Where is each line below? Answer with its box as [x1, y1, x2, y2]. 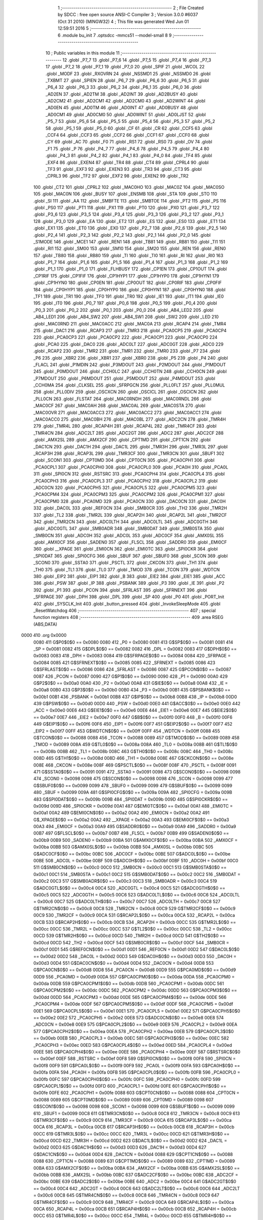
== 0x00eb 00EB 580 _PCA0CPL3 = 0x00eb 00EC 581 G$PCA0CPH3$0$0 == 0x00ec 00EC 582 [33, 1035, 229, 1041]
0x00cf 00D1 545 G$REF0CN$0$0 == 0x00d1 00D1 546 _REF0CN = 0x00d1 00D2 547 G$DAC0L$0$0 [33, 947, 240, 953]
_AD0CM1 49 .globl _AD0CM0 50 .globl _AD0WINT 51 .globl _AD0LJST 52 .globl [45, 111, 206, 117]
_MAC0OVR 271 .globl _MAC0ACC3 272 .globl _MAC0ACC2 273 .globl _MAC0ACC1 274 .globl [33, 409, 222, 415]
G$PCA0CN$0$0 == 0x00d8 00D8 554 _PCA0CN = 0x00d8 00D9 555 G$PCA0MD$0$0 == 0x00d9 [33, 967, 236, 973]
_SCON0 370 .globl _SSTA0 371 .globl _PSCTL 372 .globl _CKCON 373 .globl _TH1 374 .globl [33, 560, 218, 566]
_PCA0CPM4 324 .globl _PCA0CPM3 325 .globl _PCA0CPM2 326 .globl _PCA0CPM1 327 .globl [33, 491, 225, 497]
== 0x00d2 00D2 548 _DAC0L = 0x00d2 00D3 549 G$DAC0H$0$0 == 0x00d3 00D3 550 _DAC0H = [33, 953, 237, 959]
